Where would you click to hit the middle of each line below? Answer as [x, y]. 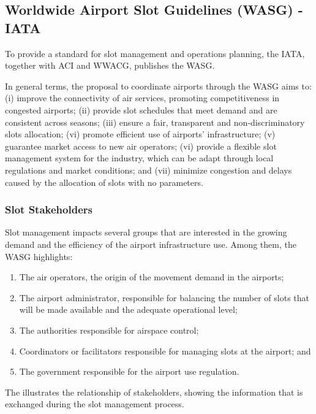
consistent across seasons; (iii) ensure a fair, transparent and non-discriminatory [155, 122]
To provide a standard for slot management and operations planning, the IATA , [155, 53]
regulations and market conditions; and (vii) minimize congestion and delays [149, 170]
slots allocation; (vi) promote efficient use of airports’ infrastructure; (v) [140, 134]
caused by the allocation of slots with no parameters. [104, 182]
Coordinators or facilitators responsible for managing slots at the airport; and [165, 351]
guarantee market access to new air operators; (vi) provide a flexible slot [141, 146]
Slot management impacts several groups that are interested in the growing [146, 232]
